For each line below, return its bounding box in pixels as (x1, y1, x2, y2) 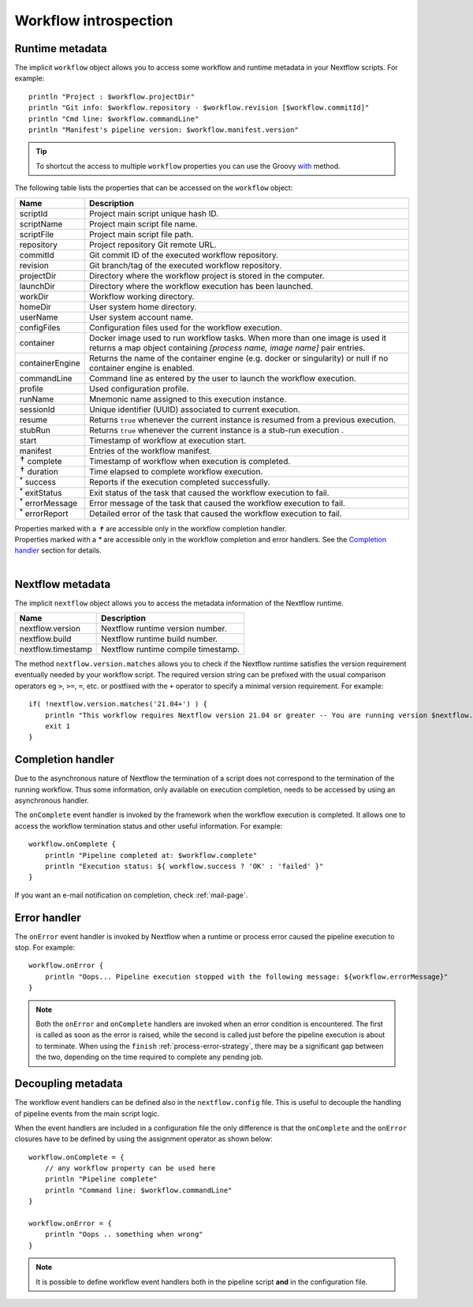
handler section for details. (14, 545, 102, 556)
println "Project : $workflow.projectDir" (28, 92, 196, 101)
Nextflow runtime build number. (101, 634, 218, 645)
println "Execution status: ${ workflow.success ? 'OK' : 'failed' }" (44, 862, 324, 871)
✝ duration (19, 464, 58, 477)
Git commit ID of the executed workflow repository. (89, 249, 279, 260)
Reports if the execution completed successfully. (89, 477, 270, 488)
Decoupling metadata (14, 1077, 123, 1091)
